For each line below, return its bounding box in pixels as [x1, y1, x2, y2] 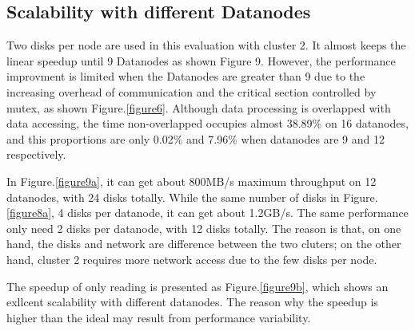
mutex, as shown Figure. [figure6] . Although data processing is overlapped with [6, 99, 391, 116]
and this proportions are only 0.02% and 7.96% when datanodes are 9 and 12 [6, 130, 385, 147]
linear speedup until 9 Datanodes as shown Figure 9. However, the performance [6, 52, 396, 69]
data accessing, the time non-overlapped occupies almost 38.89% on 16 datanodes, [6, 115, 409, 132]
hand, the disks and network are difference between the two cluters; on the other [6, 235, 401, 252]
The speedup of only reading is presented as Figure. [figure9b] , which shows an [6, 278, 389, 294]
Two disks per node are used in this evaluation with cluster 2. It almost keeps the [6, 37, 406, 53]
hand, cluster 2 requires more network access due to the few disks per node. [6, 250, 377, 267]
